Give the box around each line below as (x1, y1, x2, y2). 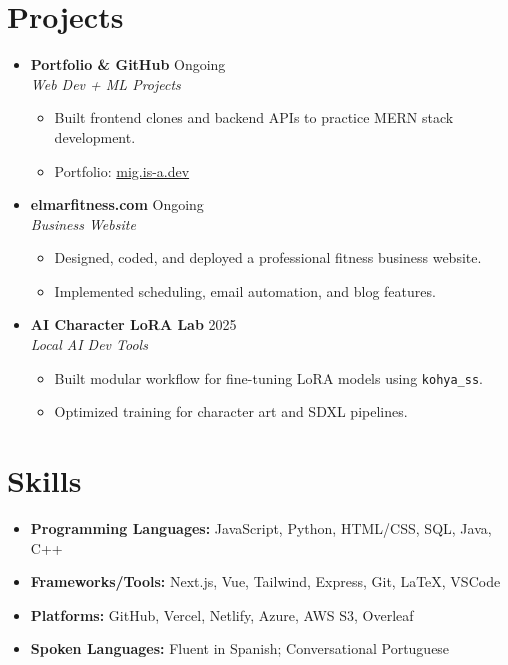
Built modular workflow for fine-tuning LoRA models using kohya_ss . (54, 367, 483, 388)
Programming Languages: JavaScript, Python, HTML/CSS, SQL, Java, (30, 518, 492, 539)
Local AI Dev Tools (30, 334, 148, 355)
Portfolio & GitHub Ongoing (30, 54, 226, 75)
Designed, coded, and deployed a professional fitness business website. (54, 247, 482, 268)
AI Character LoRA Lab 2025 (30, 314, 237, 335)
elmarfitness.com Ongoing (30, 194, 204, 215)
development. (54, 126, 136, 147)
